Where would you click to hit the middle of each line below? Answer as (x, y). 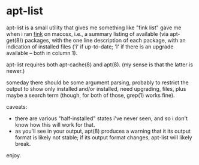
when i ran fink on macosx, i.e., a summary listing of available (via (88, 33)
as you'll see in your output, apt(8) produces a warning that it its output (102, 131)
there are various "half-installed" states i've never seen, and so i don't (101, 118)
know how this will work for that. (55, 124)
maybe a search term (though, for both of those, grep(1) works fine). (91, 95)
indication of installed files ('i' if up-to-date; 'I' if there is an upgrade (90, 47)
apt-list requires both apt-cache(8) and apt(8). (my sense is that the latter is (100, 65)
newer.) (16, 71)
